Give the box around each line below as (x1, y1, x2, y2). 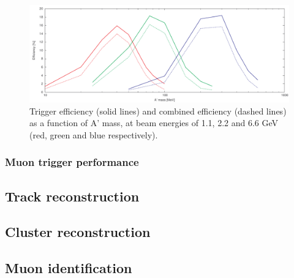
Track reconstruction (5, 186, 140, 205)
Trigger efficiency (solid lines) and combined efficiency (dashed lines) (29, 104, 287, 117)
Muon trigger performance (5, 154, 139, 170)
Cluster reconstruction (5, 222, 151, 241)
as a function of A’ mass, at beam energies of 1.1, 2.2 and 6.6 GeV (29, 116, 279, 129)
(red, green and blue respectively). (29, 128, 158, 141)
